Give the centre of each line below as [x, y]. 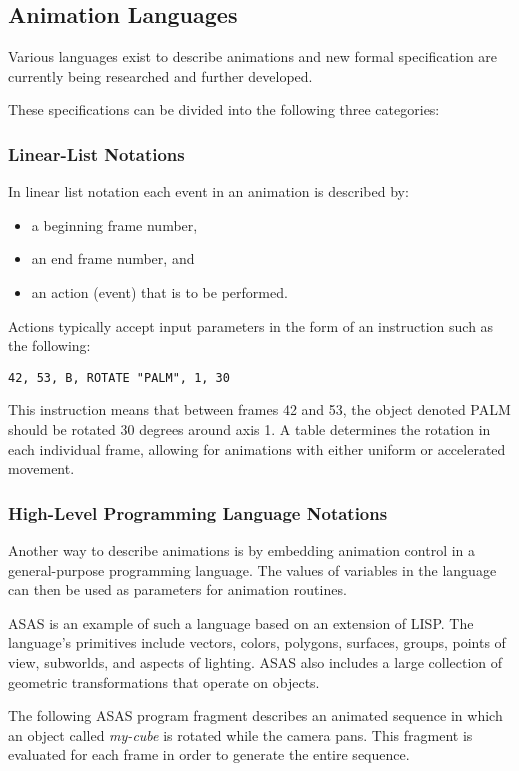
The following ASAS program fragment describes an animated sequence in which [255, 715]
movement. [41, 468]
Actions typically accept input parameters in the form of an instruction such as [251, 325]
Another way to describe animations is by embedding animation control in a [242, 550]
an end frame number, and [113, 258]
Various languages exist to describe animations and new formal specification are [253, 56]
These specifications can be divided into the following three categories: [224, 109]
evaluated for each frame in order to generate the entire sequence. [209, 754]
